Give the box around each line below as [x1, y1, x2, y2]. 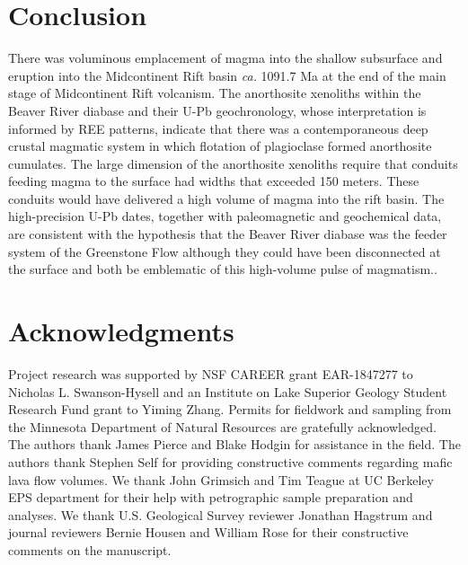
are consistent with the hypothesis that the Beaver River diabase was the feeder [8, 225, 447, 243]
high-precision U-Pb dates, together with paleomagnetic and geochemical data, [8, 207, 442, 225]
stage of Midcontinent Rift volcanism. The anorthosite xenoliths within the [8, 84, 421, 102]
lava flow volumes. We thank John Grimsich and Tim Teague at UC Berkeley [8, 470, 434, 489]
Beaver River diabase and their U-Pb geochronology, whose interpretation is [8, 101, 427, 119]
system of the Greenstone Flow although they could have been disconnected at [8, 242, 441, 260]
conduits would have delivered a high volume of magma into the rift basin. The [8, 189, 445, 207]
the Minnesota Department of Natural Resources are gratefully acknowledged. [8, 417, 437, 436]
